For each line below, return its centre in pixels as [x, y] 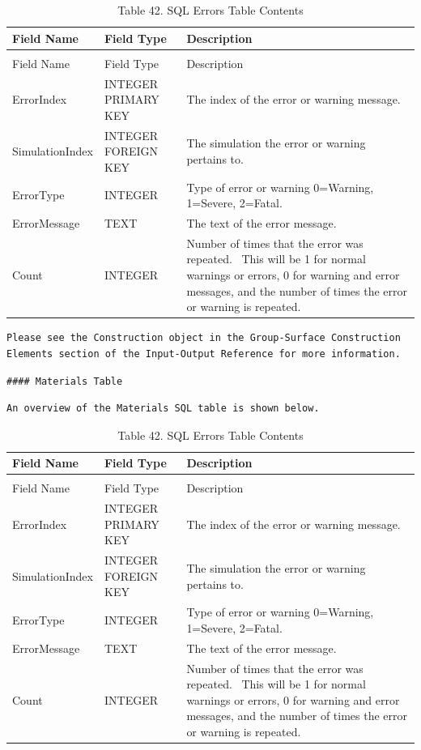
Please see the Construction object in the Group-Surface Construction [204, 338]
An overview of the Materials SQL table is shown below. [163, 409]
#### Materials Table [65, 381]
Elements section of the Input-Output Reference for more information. [204, 354]
